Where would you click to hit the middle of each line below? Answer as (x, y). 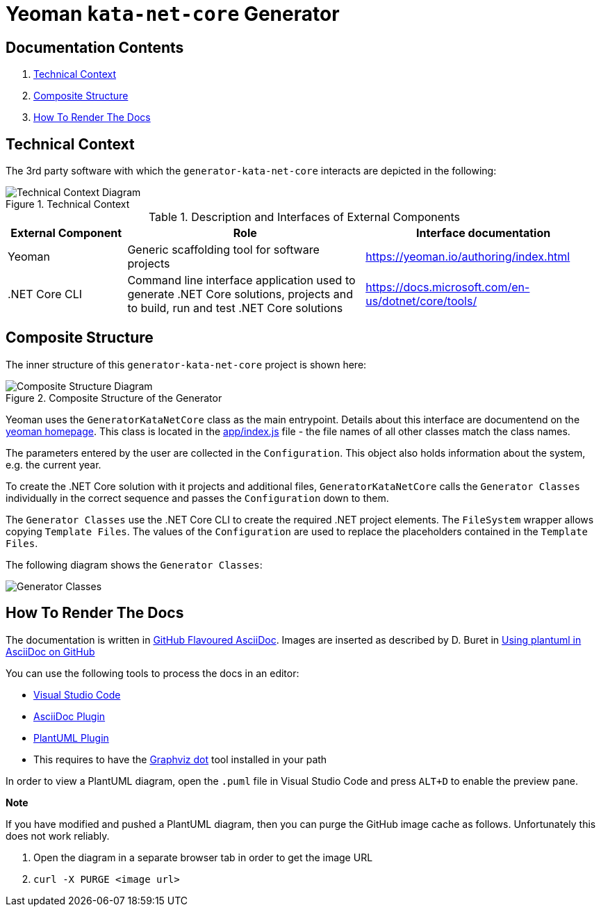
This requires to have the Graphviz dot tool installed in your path (180, 759)
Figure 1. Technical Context (68, 204)
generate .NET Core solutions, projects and (240, 294)
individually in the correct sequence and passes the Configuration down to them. (197, 498)
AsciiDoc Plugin (69, 716)
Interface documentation (484, 233)
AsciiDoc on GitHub (50, 651)
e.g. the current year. (53, 464)
